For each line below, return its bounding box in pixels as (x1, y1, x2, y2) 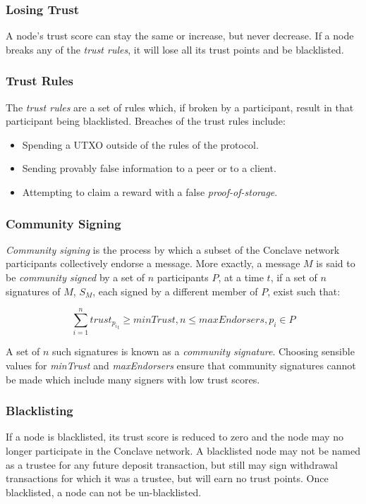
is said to (316, 256, 355, 271)
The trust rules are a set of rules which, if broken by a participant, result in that (6, 99, 354, 114)
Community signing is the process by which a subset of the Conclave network (6, 242, 340, 257)
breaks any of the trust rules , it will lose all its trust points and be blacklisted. (6, 42, 344, 56)
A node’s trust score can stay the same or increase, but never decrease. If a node (6, 28, 354, 43)
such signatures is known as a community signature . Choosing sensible (52, 344, 355, 359)
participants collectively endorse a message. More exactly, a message (6, 256, 300, 271)
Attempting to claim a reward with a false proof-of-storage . (22, 185, 278, 199)
